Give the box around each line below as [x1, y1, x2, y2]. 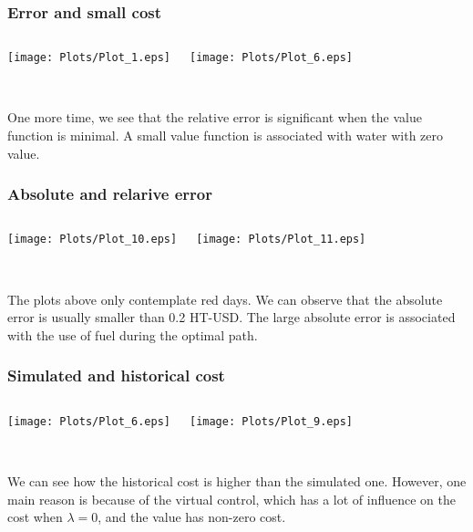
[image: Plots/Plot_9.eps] [189, 414, 353, 428]
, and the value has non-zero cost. [98, 507, 286, 527]
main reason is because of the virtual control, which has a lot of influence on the [7, 489, 456, 508]
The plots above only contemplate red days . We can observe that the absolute [7, 289, 443, 308]
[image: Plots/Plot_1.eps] [7, 51, 170, 65]
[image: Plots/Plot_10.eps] [7, 233, 178, 246]
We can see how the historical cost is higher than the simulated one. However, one [7, 471, 467, 490]
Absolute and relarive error [7, 183, 212, 205]
